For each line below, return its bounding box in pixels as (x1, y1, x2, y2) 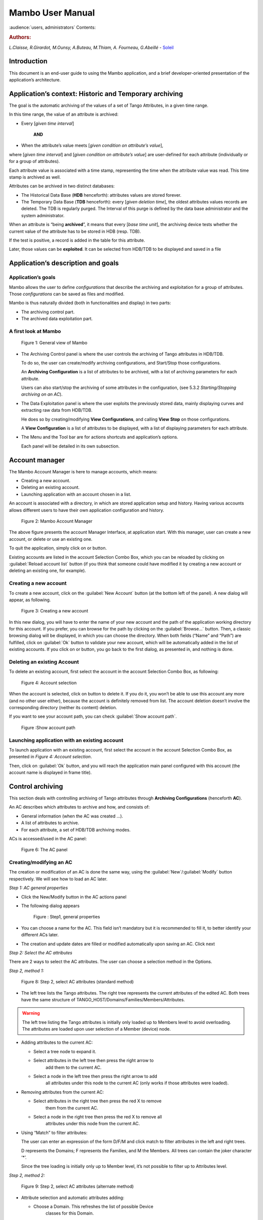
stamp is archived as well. (9, 174, 61, 180)
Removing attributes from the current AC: (21, 1089, 104, 1095)
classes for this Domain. (45, 1210, 94, 1216)
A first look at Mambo (9, 327, 61, 334)
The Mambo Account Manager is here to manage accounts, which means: (9, 468, 158, 474)
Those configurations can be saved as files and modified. (9, 291, 125, 297)
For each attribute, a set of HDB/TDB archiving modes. (21, 827, 131, 833)
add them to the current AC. (45, 1064, 102, 1070)
